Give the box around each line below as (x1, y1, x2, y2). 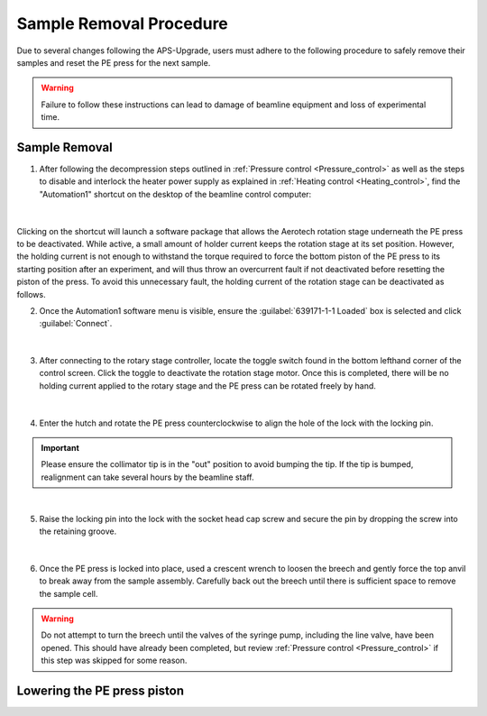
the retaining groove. (39, 526, 117, 537)
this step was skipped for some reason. (41, 655, 188, 666)
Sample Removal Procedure (16, 14, 229, 33)
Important (41, 443, 80, 454)
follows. (16, 289, 46, 299)
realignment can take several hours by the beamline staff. (41, 472, 254, 482)
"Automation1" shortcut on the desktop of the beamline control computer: (39, 188, 312, 199)
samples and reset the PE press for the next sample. (16, 57, 211, 68)
